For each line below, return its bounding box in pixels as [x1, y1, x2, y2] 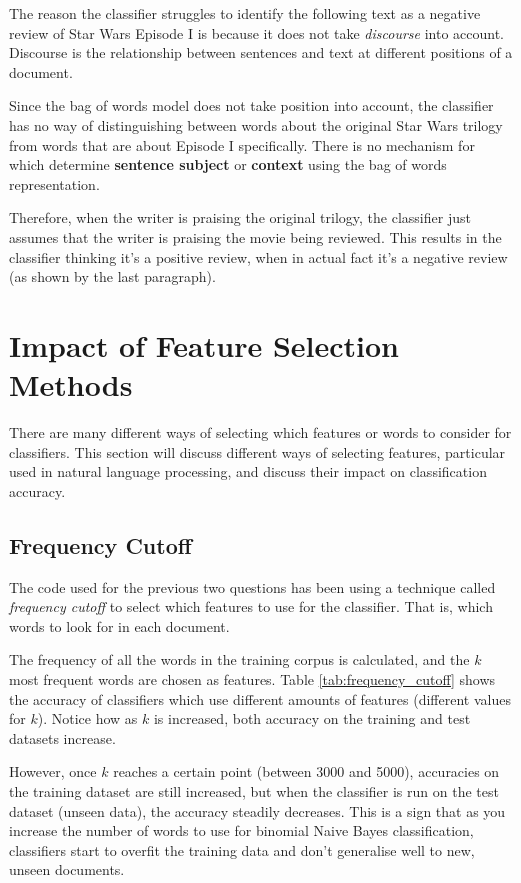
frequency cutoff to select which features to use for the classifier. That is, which [9, 596, 493, 617]
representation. [9, 173, 100, 194]
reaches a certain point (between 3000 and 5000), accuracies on [113, 761, 500, 782]
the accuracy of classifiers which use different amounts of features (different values [9, 688, 511, 709]
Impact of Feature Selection [9, 324, 400, 365]
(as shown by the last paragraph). [9, 266, 216, 287]
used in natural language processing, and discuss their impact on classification [9, 461, 487, 482]
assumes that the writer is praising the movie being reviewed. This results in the [9, 226, 502, 247]
